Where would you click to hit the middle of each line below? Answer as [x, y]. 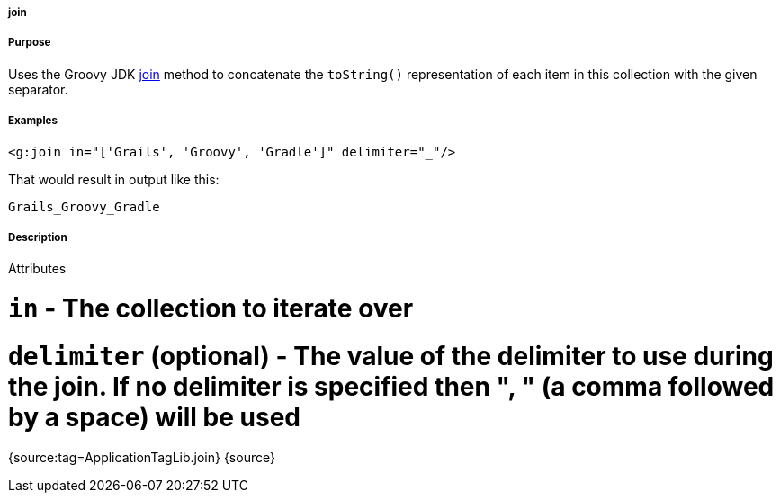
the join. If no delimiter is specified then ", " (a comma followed [391, 386]
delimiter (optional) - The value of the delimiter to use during [391, 356]
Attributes [37, 269]
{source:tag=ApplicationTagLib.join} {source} [142, 457]
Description [38, 237]
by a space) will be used [154, 417]
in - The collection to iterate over [211, 309]
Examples [33, 121]
